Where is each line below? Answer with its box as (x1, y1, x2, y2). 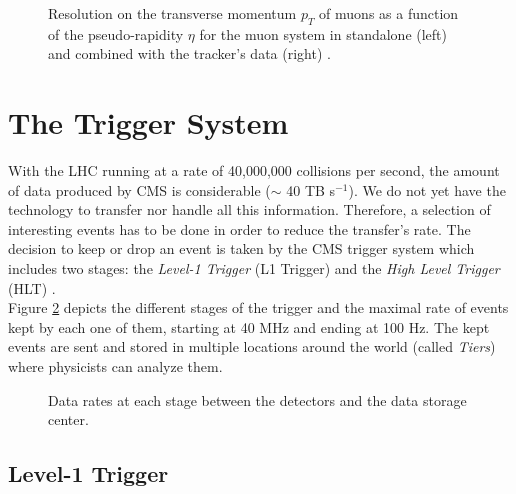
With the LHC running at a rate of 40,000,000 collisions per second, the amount (8, 160, 500, 181)
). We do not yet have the (348, 179, 506, 200)
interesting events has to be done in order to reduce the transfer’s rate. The (8, 218, 471, 239)
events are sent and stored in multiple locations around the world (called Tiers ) (8, 336, 496, 357)
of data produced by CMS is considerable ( (8, 179, 271, 200)
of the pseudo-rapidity (48, 23, 184, 44)
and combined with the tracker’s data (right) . (48, 43, 331, 64)
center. (48, 409, 89, 430)
